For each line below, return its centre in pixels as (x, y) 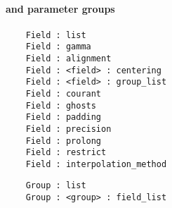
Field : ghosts (61, 105)
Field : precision (68, 129)
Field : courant (64, 93)
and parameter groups (60, 9)
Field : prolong (64, 141)
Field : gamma (58, 47)
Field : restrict (66, 153)
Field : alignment (68, 58)
